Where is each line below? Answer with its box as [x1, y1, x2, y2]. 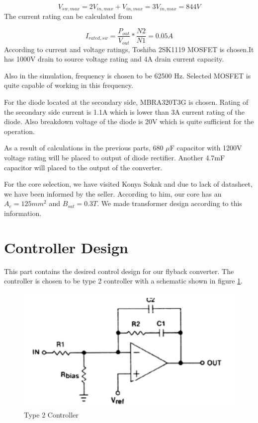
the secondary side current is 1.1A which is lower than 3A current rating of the [4, 106, 245, 117]
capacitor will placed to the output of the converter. [4, 162, 163, 172]
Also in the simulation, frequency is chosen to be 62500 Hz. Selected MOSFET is [4, 70, 251, 80]
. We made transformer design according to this [97, 198, 242, 209]
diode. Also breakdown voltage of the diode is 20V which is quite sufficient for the [4, 116, 254, 127]
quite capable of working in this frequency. [4, 80, 133, 90]
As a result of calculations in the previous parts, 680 [4, 142, 164, 153]
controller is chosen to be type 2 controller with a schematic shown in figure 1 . [4, 276, 243, 286]
